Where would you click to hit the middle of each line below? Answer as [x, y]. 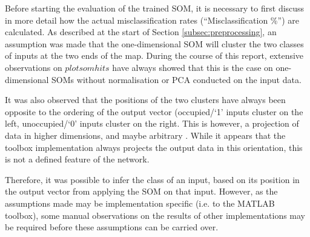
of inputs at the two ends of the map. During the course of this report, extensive [154, 55]
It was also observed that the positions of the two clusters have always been [145, 100]
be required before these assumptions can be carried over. [112, 227]
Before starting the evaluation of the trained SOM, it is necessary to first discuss [155, 8]
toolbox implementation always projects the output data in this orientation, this [154, 147]
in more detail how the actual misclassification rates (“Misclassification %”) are [152, 20]
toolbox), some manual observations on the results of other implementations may [155, 215]
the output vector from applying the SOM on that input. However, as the [141, 191]
